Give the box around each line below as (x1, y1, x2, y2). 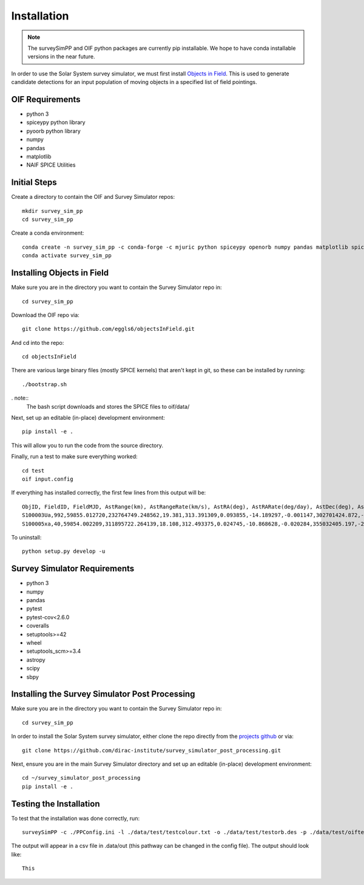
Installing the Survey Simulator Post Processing (11, 689, 195, 699)
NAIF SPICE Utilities (26, 161, 76, 168)
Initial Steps (11, 177, 57, 188)
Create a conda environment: (11, 229, 84, 237)
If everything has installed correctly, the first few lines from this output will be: (11, 489, 206, 496)
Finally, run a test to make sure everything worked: (11, 453, 138, 460)
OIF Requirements (11, 94, 81, 105)
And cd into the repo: (11, 339, 64, 346)
